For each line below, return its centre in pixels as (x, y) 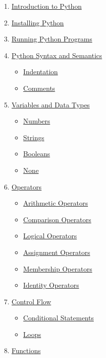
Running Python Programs (52, 39)
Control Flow (31, 301)
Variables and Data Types (51, 104)
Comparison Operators (57, 219)
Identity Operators (51, 285)
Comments (39, 88)
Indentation (41, 72)
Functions (26, 350)
